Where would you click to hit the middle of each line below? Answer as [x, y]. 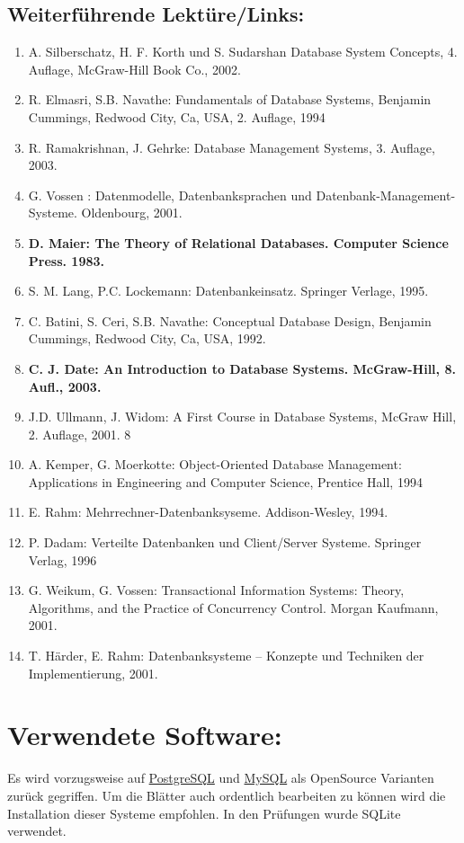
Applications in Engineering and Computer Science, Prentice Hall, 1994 [225, 481]
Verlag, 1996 [62, 559]
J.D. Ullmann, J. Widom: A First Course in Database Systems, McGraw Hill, [242, 417]
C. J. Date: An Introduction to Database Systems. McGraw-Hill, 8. [242, 368]
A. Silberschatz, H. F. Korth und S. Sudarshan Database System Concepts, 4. [243, 52]
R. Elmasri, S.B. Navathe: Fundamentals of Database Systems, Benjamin [230, 99]
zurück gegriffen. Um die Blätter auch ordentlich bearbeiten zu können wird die [227, 795]
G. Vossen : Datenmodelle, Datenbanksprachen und [170, 195]
